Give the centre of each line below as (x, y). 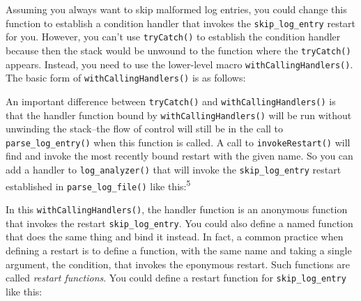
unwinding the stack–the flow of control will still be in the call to (145, 129)
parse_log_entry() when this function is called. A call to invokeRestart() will (178, 142)
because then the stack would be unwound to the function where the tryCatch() (178, 50)
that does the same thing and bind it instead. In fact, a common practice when (175, 237)
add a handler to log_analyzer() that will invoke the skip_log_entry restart (174, 170)
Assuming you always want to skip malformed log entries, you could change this (176, 9)
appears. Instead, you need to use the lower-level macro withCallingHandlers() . (179, 64)
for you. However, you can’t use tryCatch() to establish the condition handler (173, 37)
